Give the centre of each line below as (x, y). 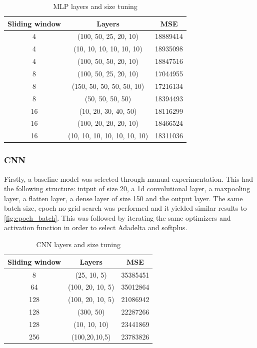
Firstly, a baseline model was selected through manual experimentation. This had (129, 178)
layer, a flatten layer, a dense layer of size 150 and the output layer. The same (123, 198)
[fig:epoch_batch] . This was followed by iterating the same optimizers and (117, 217)
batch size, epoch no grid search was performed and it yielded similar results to (125, 208)
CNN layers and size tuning (78, 244)
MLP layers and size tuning (95, 6)
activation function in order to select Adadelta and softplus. (96, 227)
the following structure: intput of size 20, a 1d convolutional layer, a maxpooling (127, 188)
